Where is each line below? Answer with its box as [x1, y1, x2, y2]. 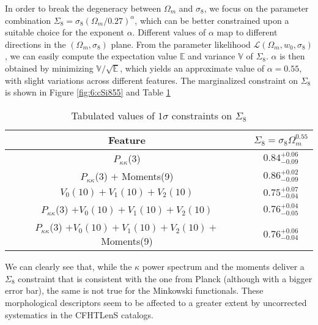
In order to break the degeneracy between [5, 2, 161, 14]
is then [279, 50, 305, 62]
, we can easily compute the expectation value [5, 50, 177, 62]
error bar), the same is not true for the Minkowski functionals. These [5, 284, 264, 297]
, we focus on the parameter [204, 2, 309, 14]
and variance [188, 50, 235, 62]
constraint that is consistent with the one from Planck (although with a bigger [18, 272, 312, 285]
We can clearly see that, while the [5, 260, 132, 273]
